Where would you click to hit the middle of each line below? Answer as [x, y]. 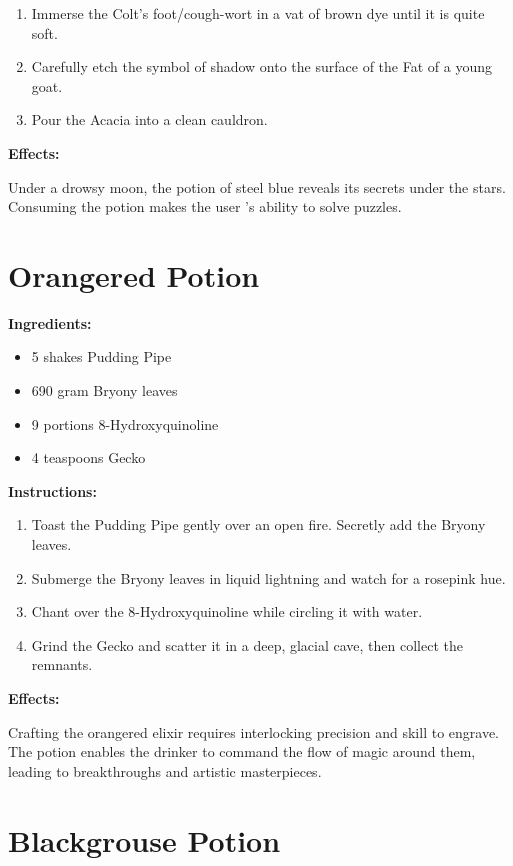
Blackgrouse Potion [144, 839]
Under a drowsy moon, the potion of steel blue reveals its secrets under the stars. [257, 186]
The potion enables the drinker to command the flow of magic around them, [242, 751]
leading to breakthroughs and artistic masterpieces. [165, 770]
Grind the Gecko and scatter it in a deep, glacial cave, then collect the [247, 644]
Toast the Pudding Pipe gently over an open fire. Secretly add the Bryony [258, 524]
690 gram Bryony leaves [104, 390]
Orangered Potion [134, 274]
